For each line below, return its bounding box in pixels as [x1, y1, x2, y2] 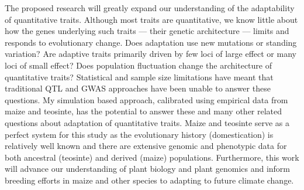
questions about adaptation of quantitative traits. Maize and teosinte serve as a [5, 116, 290, 128]
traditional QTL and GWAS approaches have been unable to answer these [5, 82, 271, 94]
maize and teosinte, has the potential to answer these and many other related [5, 105, 282, 117]
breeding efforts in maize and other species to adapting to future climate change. [5, 174, 294, 186]
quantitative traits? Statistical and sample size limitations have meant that [5, 70, 274, 83]
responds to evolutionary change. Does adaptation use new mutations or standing [5, 36, 297, 48]
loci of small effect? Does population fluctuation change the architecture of [5, 59, 272, 71]
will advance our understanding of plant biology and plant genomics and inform [5, 162, 291, 175]
